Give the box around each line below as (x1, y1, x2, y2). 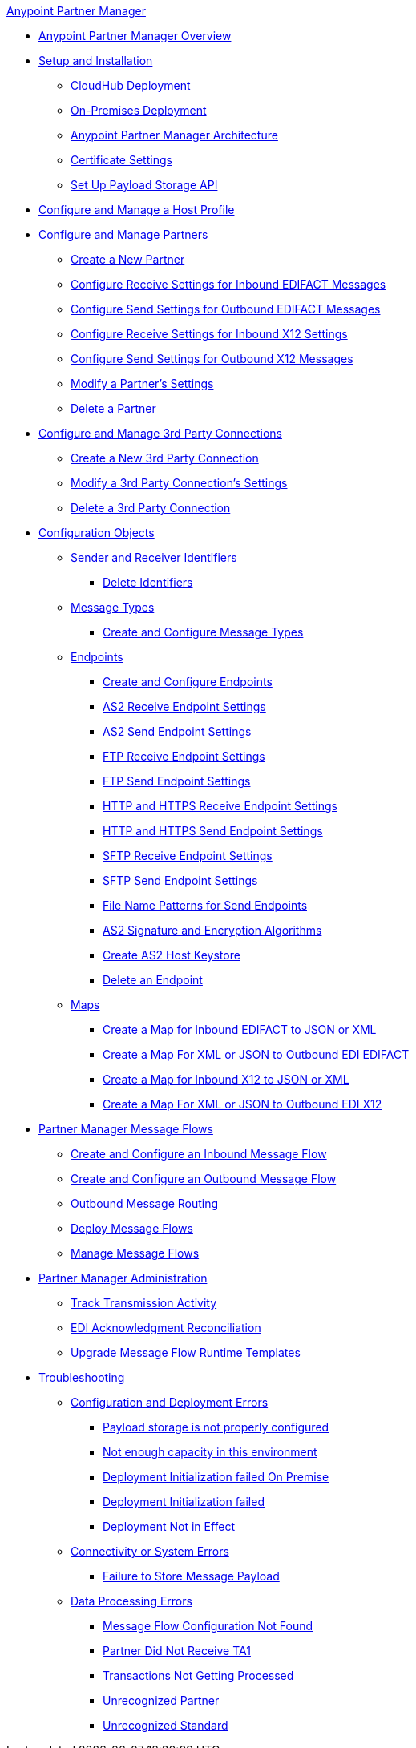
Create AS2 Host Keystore (103, 948, 240, 962)
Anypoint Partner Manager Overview (38, 29, 232, 42)
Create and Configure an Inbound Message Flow (71, 1147, 327, 1161)
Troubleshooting (38, 1371, 125, 1384)
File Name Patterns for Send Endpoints (103, 898, 308, 912)
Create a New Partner (71, 252, 185, 266)
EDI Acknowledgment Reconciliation (71, 1321, 261, 1334)
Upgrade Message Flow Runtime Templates (71, 1346, 301, 1359)
